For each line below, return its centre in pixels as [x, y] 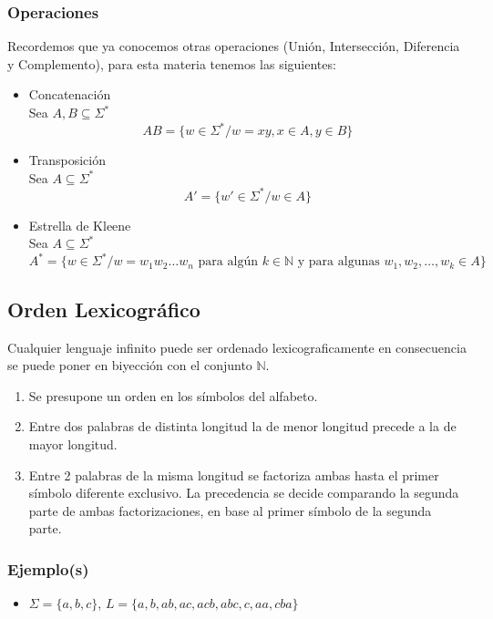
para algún [228, 262]
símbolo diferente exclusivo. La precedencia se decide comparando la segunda [244, 493]
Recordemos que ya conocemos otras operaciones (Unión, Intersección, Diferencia [234, 46]
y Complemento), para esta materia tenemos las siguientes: [172, 63]
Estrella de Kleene [80, 225]
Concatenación [70, 94]
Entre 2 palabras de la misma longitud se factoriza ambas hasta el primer [234, 475]
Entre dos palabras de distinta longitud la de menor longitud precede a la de [242, 426]
